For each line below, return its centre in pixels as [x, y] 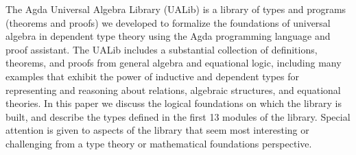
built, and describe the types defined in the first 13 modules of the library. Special [178, 116]
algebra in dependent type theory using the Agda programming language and [168, 36]
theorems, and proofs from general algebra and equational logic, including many [174, 63]
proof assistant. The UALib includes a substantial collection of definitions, [162, 49]
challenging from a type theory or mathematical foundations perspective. [159, 143]
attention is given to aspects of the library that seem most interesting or [157, 130]
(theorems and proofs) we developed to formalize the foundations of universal [168, 22]
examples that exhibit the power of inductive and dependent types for [153, 76]
